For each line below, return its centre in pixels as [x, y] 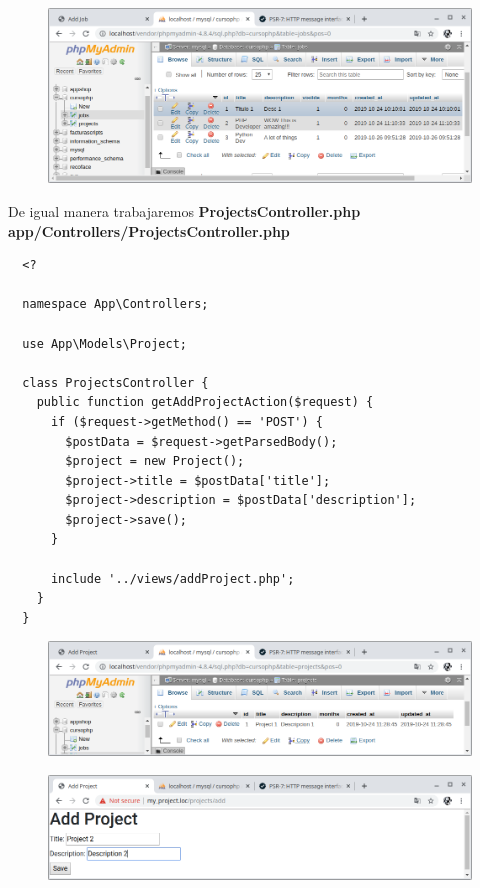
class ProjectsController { [115, 382]
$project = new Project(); [155, 461]
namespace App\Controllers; [115, 304]
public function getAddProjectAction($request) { [205, 402]
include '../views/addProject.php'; [172, 578]
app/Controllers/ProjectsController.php [149, 230]
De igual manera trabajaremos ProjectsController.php [184, 210]
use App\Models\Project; [104, 343]
